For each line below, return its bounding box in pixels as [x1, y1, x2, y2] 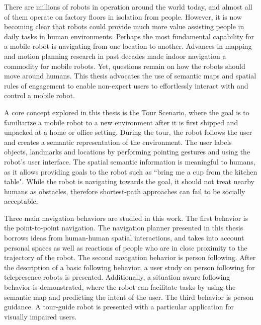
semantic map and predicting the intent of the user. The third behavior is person [4, 291, 253, 302]
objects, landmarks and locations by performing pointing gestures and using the [4, 146, 250, 157]
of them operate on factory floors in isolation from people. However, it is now [4, 11, 242, 22]
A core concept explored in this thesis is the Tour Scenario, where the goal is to [4, 107, 249, 117]
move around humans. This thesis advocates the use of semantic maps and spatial [4, 70, 256, 81]
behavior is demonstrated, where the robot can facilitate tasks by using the [4, 282, 236, 292]
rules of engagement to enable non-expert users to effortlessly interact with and [4, 80, 248, 91]
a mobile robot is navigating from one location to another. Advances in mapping [4, 41, 252, 51]
